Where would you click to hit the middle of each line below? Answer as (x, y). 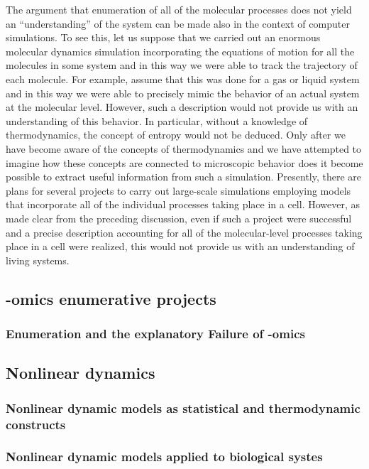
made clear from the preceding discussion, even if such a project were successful (179, 218)
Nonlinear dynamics (81, 373)
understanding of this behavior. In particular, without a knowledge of (157, 120)
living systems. (38, 260)
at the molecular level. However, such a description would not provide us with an (182, 107)
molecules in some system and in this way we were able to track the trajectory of (182, 65)
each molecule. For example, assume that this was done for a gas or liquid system (183, 79)
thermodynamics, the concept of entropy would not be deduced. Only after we (176, 135)
